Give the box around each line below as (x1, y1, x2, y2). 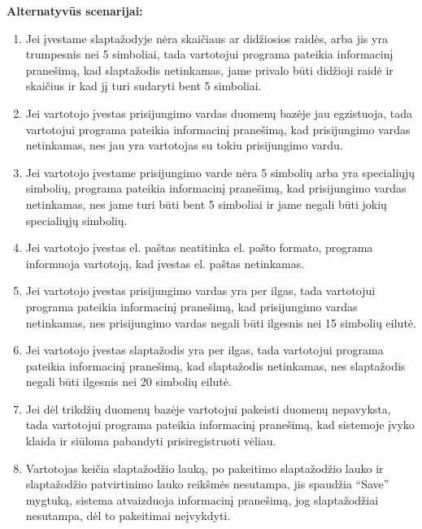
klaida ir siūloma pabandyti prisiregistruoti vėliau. (25, 432, 276, 449)
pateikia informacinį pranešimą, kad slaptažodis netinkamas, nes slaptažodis (25, 357, 406, 374)
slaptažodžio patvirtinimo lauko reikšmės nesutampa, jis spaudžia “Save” (25, 475, 389, 492)
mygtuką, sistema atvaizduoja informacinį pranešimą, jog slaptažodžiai (25, 491, 379, 508)
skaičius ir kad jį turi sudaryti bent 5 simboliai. (25, 77, 262, 94)
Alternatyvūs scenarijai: (7, 2, 143, 19)
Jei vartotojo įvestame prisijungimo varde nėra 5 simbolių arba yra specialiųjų (25, 163, 415, 180)
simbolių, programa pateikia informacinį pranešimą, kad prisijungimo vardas (25, 180, 407, 197)
